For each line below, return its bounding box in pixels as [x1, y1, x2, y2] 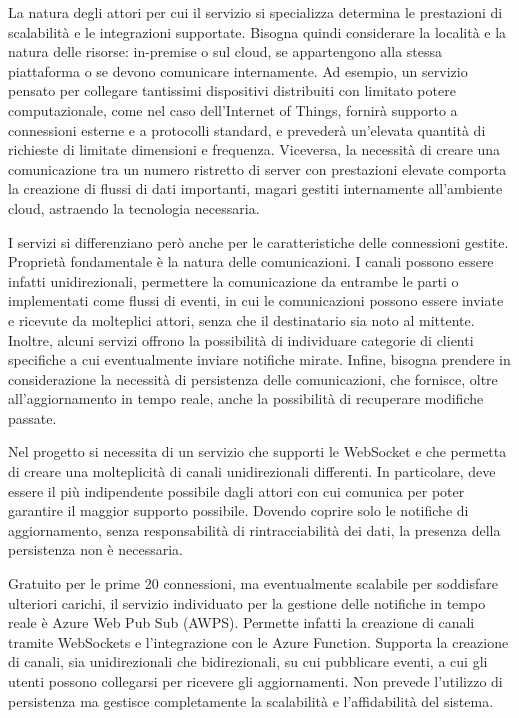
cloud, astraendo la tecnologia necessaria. [8, 197, 260, 218]
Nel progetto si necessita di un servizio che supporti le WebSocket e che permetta [8, 441, 507, 462]
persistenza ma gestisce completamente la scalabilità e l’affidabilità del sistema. [8, 690, 494, 711]
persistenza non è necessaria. [8, 539, 183, 560]
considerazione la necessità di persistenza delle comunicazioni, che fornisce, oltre [8, 368, 498, 389]
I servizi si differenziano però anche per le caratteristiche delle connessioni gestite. [8, 231, 509, 252]
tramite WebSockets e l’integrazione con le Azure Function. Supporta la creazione [8, 631, 509, 652]
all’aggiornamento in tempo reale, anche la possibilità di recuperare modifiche [8, 388, 484, 409]
